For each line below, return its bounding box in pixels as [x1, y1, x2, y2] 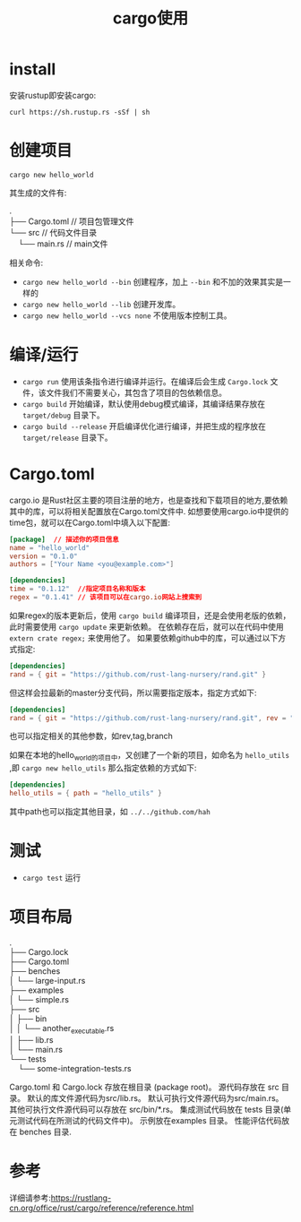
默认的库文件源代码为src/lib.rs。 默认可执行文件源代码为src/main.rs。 [26, 1092, 284, 1103]
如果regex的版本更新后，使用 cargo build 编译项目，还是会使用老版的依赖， [9, 610, 291, 621]
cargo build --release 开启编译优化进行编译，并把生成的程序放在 [21, 420, 267, 431]
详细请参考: [9, 1192, 52, 1203]
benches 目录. [19, 1126, 72, 1137]
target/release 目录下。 [21, 432, 113, 443]
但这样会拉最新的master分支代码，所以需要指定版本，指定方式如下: [9, 687, 257, 698]
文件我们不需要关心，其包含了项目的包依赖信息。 [46, 387, 227, 398]
